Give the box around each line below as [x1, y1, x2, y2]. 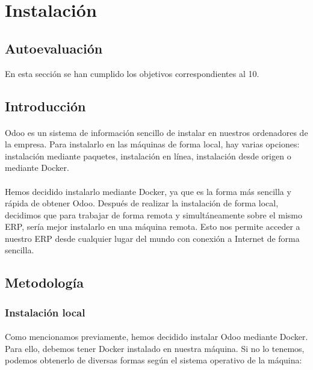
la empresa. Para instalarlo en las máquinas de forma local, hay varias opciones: [5, 138, 300, 150]
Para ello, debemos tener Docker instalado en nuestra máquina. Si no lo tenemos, [5, 342, 305, 354]
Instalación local [5, 304, 85, 319]
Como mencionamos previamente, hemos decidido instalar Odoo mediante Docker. [5, 330, 308, 343]
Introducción [5, 96, 86, 115]
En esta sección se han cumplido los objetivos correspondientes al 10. [5, 67, 259, 79]
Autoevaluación [5, 39, 103, 57]
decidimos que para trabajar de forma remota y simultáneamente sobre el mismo [5, 208, 303, 221]
